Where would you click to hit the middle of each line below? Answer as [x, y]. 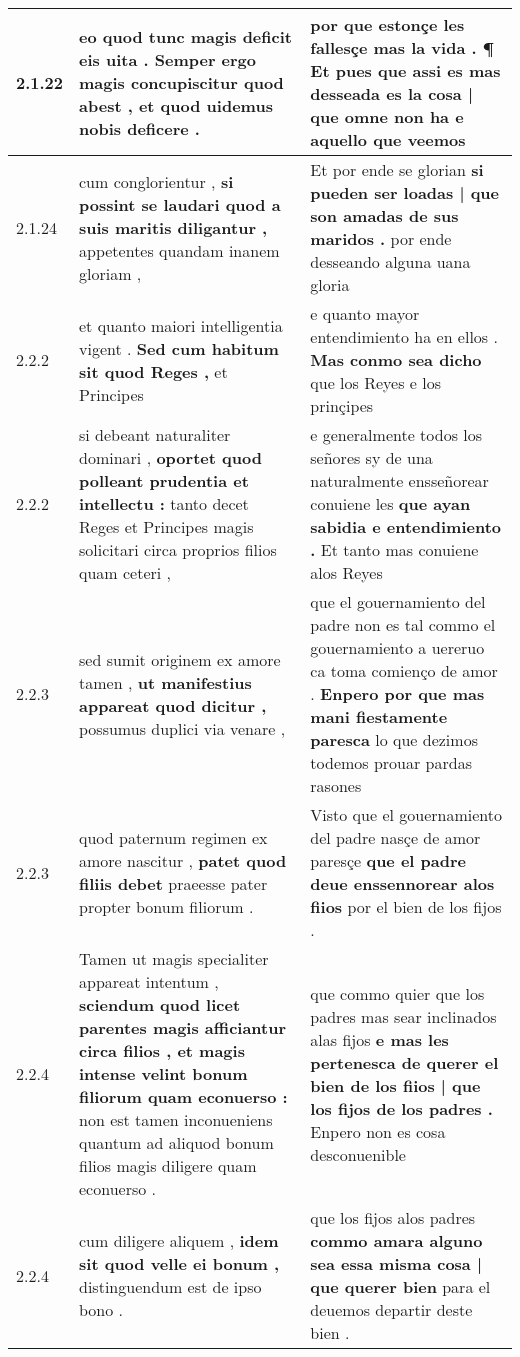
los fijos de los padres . [401, 1108]
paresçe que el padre [388, 860]
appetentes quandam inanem [179, 250]
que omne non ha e [387, 116]
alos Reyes [346, 572]
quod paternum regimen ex [173, 837]
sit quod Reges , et [153, 371]
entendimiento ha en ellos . [404, 336]
